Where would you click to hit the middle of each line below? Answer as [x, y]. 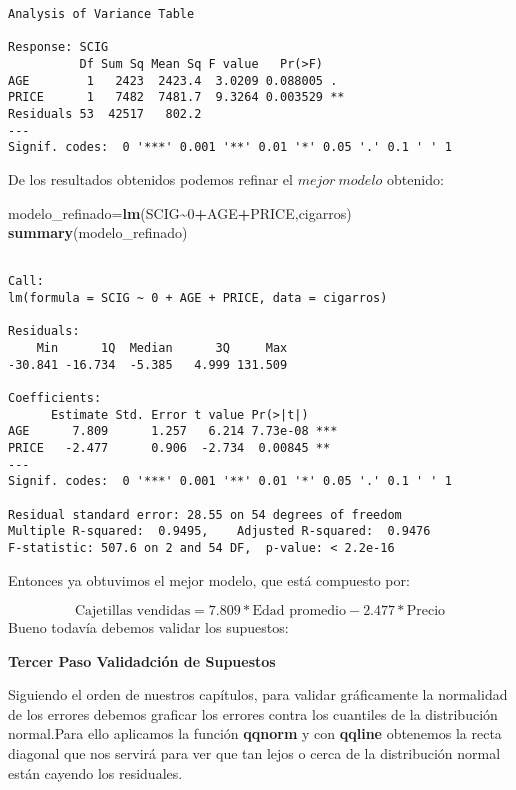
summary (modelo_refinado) [98, 232]
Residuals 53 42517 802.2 [105, 113]
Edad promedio [299, 611]
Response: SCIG [58, 47]
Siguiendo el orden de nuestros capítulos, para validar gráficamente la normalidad [258, 694]
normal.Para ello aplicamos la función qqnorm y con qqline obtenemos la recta [255, 733]
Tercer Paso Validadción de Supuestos [142, 660]
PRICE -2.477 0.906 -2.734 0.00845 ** [169, 447]
